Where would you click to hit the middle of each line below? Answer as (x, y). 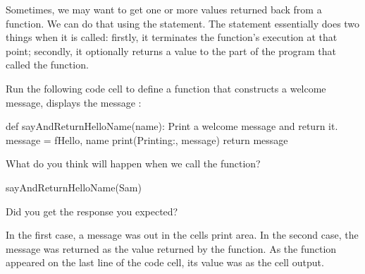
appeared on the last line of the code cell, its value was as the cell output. (165, 262)
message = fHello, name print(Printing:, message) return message (147, 139)
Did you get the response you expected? (92, 211)
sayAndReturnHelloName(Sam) (74, 187)
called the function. (47, 65)
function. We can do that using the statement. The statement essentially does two (183, 23)
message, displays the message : (74, 102)
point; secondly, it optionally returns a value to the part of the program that (171, 50)
